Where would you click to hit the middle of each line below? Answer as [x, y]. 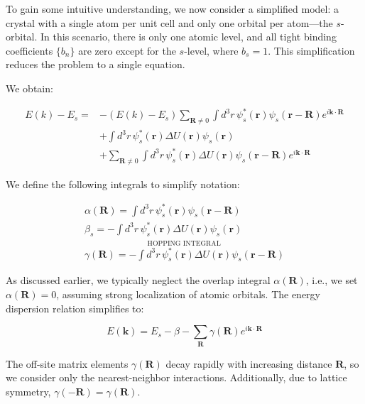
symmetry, [28, 391]
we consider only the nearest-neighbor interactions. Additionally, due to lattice [176, 377]
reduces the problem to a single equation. [96, 64]
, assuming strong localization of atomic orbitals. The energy [188, 294]
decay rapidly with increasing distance [249, 363]
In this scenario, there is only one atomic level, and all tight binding [189, 37]
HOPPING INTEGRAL [184, 244]
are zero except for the [127, 50]
